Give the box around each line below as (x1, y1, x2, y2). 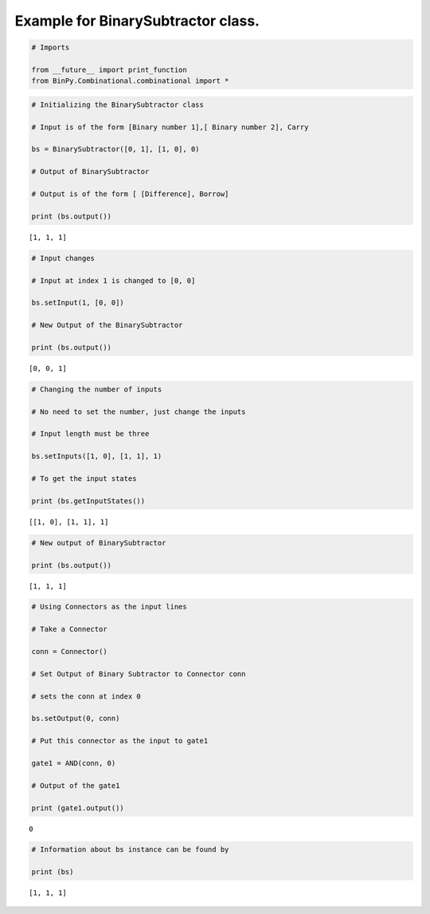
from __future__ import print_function (31, 65, 187, 74)
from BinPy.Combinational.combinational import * (31, 77, 229, 85)
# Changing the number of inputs (31, 384, 162, 394)
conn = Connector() (31, 647, 107, 656)
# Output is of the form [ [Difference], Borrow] (31, 190, 229, 199)
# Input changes (31, 254, 96, 262)
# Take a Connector (31, 624, 107, 634)
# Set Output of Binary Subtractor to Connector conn (31, 669, 246, 678)
